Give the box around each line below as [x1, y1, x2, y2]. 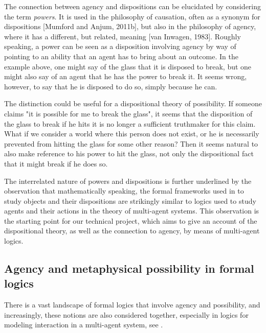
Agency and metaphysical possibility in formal [4, 260, 254, 276]
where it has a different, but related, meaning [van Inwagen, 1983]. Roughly [4, 31, 241, 41]
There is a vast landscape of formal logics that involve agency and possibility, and [4, 299, 260, 310]
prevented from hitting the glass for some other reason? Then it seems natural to [4, 138, 258, 149]
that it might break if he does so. [4, 158, 108, 169]
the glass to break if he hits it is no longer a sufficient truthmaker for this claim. [4, 118, 256, 129]
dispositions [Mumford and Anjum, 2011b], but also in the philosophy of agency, [4, 21, 256, 32]
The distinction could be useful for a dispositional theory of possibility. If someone [4, 98, 262, 109]
